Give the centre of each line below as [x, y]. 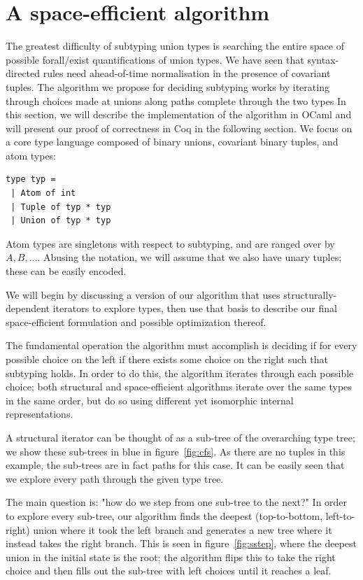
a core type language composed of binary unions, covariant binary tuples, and [172, 142]
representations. [40, 414]
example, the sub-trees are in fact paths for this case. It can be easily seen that [175, 465]
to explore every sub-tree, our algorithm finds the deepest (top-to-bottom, [164, 515]
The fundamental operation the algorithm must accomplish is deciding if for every [181, 345]
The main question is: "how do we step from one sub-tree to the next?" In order [177, 502]
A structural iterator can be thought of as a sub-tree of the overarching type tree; [180, 437]
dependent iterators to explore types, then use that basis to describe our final [171, 308]
